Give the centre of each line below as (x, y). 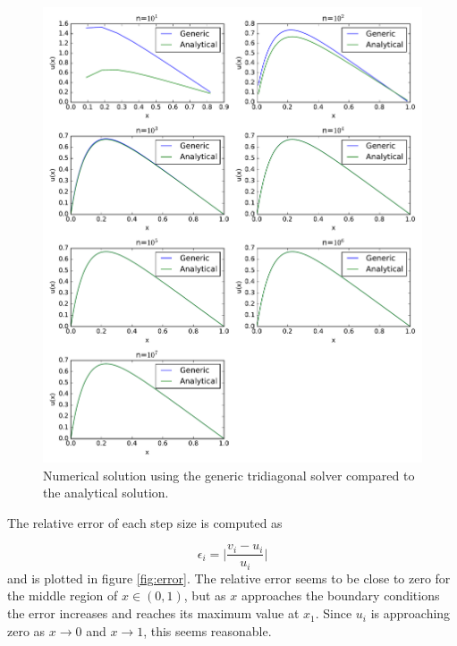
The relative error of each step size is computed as (145, 522)
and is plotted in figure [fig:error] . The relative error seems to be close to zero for (229, 578)
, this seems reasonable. (207, 630)
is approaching (410, 613)
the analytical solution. (106, 493)
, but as (205, 595)
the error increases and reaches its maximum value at (153, 613)
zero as (26, 630)
